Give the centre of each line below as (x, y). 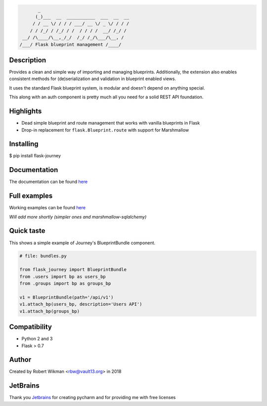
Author (20, 360)
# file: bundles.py (43, 256)
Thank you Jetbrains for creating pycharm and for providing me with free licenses (92, 398)
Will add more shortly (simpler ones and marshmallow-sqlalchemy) (78, 217)
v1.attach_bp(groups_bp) (50, 311)
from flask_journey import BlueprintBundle (73, 270)
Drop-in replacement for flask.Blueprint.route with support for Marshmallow (105, 130)
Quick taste (27, 231)
